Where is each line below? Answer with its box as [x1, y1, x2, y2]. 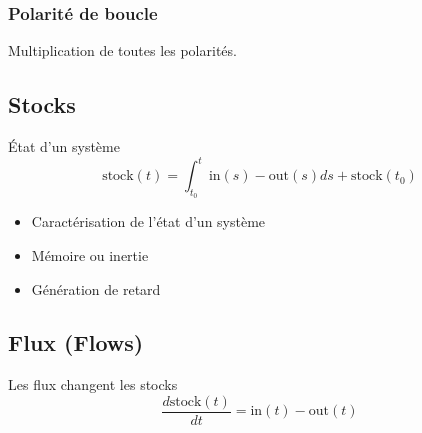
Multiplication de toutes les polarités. [8, 40, 237, 61]
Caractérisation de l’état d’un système [31, 211, 266, 232]
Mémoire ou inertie [31, 244, 149, 265]
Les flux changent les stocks [8, 374, 178, 395]
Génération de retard [31, 278, 161, 299]
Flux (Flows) [8, 327, 144, 358]
